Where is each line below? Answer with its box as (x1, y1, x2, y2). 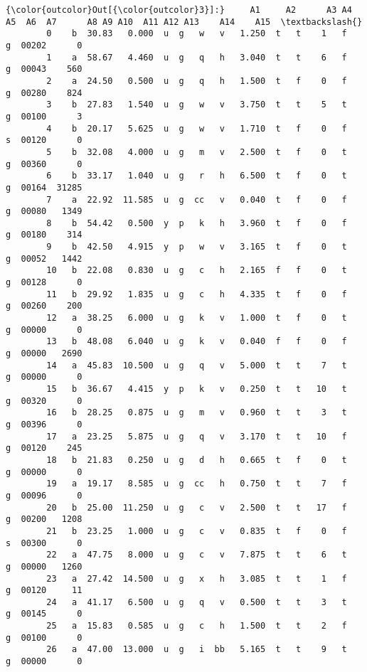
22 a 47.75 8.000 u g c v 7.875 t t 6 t (46, 550, 347, 560)
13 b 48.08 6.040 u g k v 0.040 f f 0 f (46, 336, 347, 347)
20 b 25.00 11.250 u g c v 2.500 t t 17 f (46, 502, 347, 513)
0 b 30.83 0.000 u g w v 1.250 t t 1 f (46, 28, 347, 39)
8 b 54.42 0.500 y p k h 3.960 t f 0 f (46, 218, 347, 228)
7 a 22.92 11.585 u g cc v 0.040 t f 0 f (46, 194, 347, 205)
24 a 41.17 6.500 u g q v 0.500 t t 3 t (46, 597, 347, 607)
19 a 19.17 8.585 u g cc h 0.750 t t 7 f (46, 479, 347, 489)
